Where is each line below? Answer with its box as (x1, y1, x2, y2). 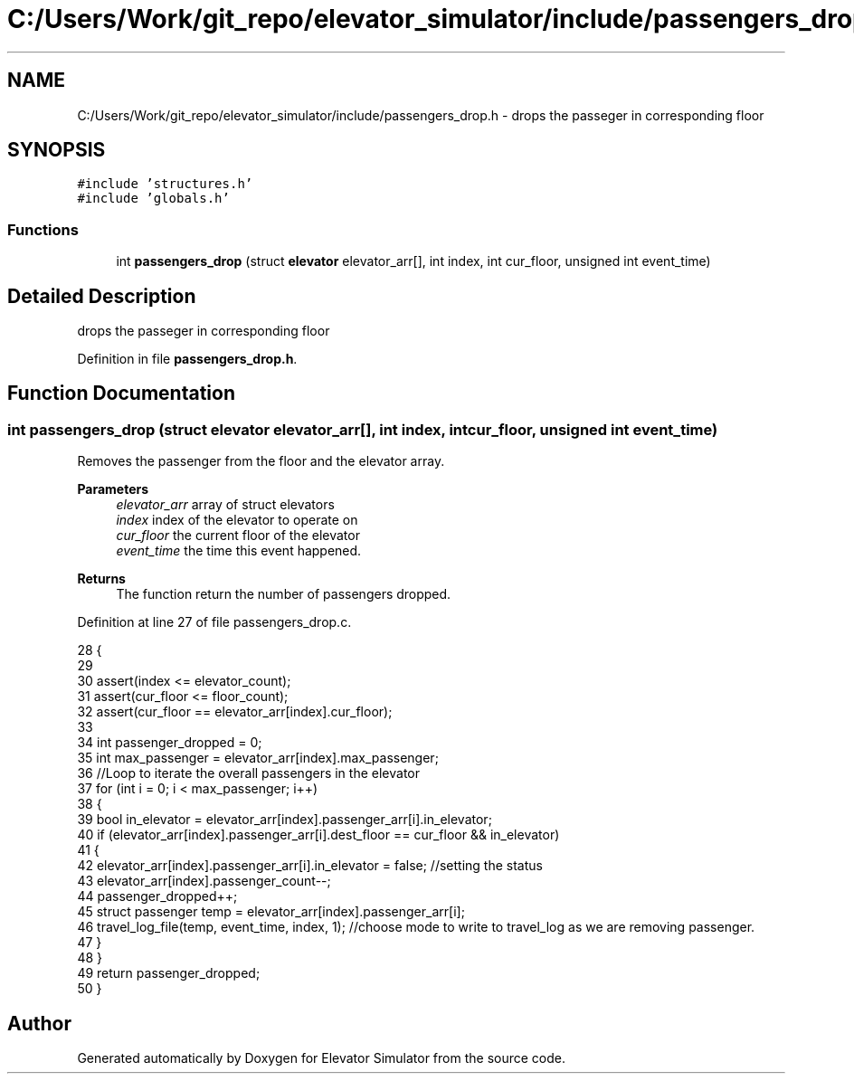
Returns (77, 571, 126, 587)
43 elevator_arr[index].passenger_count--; (77, 873, 331, 889)
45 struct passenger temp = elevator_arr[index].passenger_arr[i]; (77, 904, 465, 920)
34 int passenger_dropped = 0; (77, 735, 262, 751)
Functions (7, 220, 79, 239)
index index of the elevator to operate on (116, 512, 358, 528)
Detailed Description (7, 284, 196, 308)
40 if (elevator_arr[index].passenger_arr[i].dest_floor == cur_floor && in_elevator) (77, 827, 560, 843)
